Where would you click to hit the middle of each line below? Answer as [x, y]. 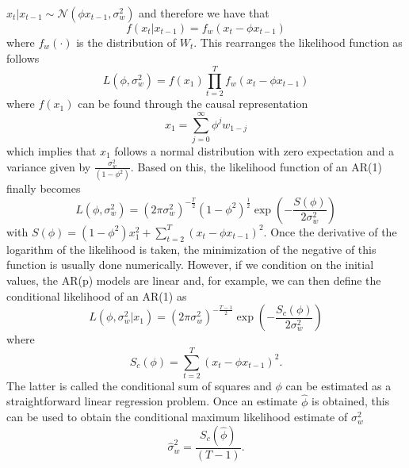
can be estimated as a [338, 385]
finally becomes [44, 188]
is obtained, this [350, 401]
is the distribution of [126, 42]
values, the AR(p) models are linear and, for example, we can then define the [194, 280]
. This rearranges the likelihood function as [298, 42]
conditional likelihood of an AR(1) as [97, 295]
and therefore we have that [204, 13]
